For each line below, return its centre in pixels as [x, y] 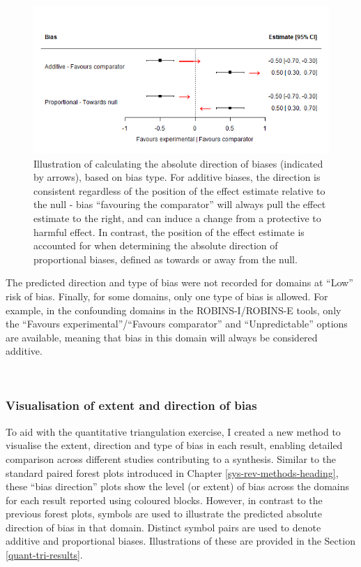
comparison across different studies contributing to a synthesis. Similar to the [171, 458]
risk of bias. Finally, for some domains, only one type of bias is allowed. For [167, 296]
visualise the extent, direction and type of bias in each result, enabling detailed [174, 445]
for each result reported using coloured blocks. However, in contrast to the [164, 500]
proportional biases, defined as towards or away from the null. [166, 259]
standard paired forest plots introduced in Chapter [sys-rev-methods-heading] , [172, 472]
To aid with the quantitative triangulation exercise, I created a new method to [173, 431]
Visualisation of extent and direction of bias [131, 405]
